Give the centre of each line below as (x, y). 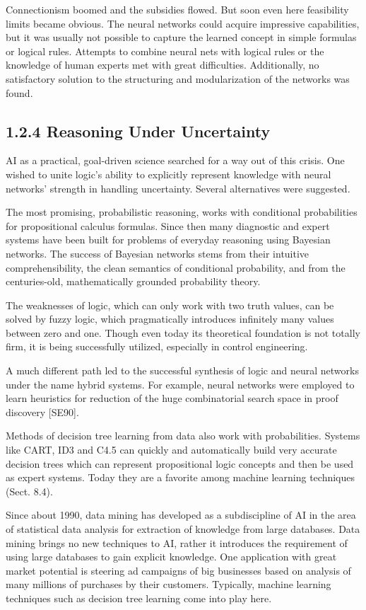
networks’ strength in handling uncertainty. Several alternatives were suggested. (178, 188)
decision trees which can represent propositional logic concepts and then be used (180, 463)
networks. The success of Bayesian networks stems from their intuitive (158, 253)
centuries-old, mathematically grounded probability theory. (133, 281)
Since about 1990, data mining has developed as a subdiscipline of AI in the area (181, 515)
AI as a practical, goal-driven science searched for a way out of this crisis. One (175, 160)
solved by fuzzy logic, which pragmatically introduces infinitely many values (170, 319)
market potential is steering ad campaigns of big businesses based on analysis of (178, 570)
